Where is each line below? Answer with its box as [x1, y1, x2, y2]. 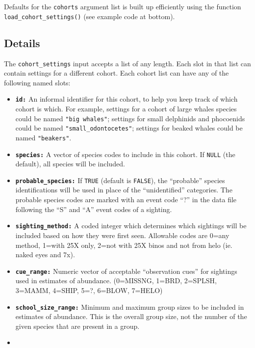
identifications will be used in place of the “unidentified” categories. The [15, 185, 232, 195]
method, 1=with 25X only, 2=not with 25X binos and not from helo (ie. [15, 240, 232, 250]
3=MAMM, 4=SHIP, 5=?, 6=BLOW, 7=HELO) [15, 285, 163, 295]
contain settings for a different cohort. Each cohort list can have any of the [4, 68, 229, 78]
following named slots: [4, 77, 71, 87]
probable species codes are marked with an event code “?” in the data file [15, 194, 237, 205]
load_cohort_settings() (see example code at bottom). [4, 11, 175, 21]
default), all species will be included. [15, 159, 125, 169]
